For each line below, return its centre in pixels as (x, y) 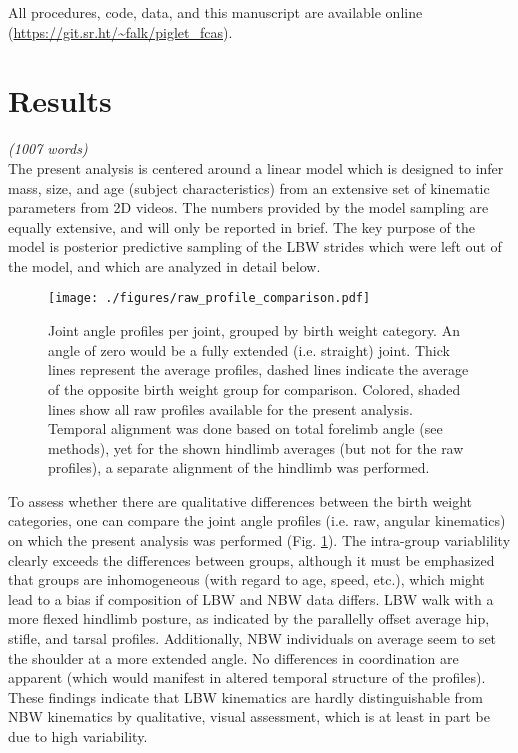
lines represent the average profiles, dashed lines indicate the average (258, 369)
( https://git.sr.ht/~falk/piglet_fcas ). (120, 31)
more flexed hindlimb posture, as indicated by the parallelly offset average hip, (249, 618)
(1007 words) (48, 148)
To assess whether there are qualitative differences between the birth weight (240, 500)
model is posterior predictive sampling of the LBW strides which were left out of (255, 246)
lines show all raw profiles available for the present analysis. (230, 408)
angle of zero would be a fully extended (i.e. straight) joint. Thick (249, 349)
